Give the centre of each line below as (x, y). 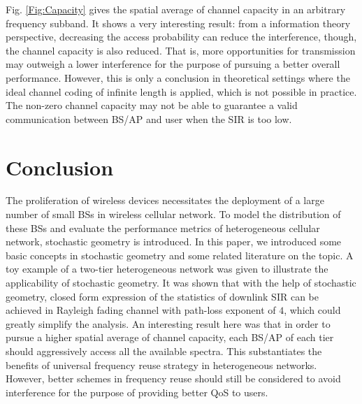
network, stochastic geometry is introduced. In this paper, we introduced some (174, 241)
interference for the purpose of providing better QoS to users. (137, 392)
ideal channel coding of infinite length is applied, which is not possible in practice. (181, 91)
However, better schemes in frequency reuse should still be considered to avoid (173, 378)
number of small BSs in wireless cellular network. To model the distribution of (173, 214)
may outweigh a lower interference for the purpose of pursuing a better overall (173, 64)
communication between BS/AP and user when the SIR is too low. (149, 118)
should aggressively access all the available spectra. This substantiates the (164, 351)
